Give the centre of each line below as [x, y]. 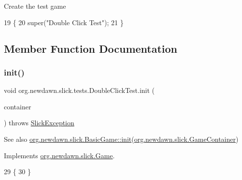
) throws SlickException [39, 123]
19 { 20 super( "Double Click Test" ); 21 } [64, 22]
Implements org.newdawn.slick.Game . [59, 155]
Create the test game [35, 6]
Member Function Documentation [91, 48]
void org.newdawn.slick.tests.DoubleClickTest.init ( [79, 90]
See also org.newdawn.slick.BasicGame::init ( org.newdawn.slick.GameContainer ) [121, 139]
